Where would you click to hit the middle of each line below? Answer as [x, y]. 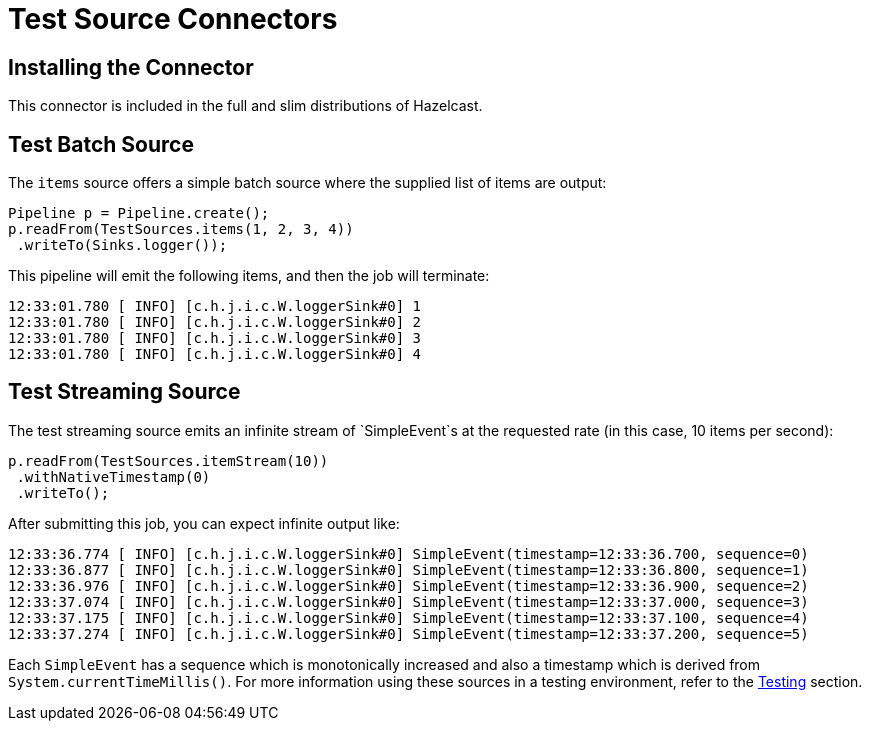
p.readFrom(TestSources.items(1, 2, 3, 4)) [181, 229]
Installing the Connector [131, 67]
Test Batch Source [101, 144]
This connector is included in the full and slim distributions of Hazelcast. [245, 106]
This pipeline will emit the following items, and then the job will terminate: [249, 276]
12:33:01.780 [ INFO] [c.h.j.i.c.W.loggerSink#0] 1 [215, 306]
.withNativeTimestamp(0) [113, 476]
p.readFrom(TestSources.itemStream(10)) [168, 460]
